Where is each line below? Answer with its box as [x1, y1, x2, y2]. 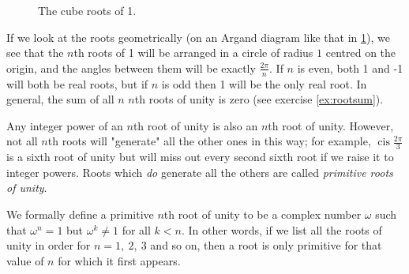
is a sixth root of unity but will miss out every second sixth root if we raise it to [6, 148, 394, 165]
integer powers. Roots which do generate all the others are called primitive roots [6, 163, 393, 180]
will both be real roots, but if [6, 75, 148, 92]
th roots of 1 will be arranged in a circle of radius [73, 44, 313, 61]
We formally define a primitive [6, 206, 154, 222]
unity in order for [6, 237, 91, 253]
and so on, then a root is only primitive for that [150, 237, 382, 253]
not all [6, 133, 38, 149]
